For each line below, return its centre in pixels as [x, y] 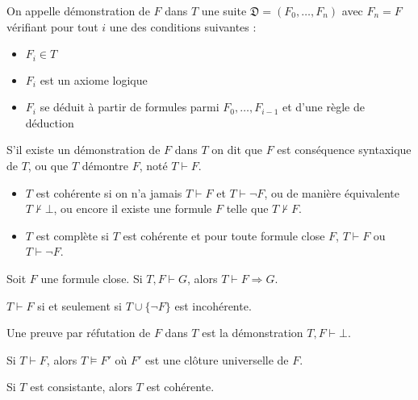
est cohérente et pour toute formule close [224, 235]
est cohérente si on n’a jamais [109, 192]
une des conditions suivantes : [183, 26]
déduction [50, 122]
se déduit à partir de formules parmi [130, 107]
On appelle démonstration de [78, 10]
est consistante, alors [81, 387]
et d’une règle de [324, 107]
